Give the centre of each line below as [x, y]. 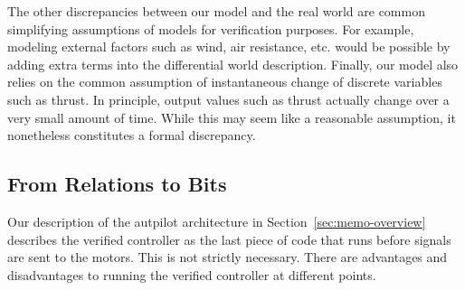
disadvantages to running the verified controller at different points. [192, 274]
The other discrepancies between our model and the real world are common [216, 11]
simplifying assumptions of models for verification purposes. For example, [211, 28]
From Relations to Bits [117, 184]
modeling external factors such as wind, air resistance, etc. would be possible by [229, 47]
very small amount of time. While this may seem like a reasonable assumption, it [232, 117]
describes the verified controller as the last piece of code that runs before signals [229, 239]
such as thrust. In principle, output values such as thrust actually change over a [228, 99]
